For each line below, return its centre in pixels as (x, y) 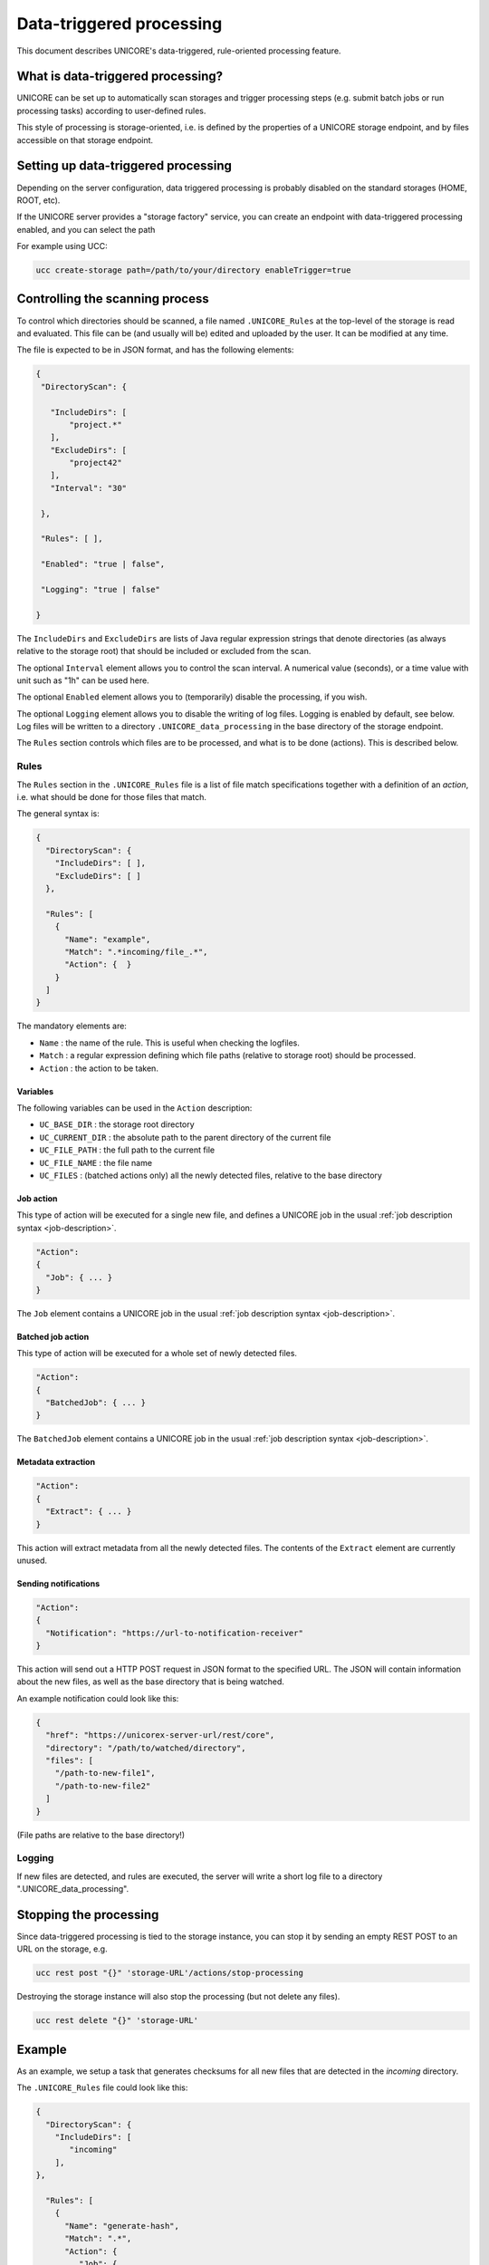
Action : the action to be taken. (99, 1068)
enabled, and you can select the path (86, 229)
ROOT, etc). (38, 200)
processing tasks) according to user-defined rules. (111, 111)
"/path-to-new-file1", (105, 1773)
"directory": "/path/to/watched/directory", (146, 1748)
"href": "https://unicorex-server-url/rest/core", (160, 1735)
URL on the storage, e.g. (62, 1949)
